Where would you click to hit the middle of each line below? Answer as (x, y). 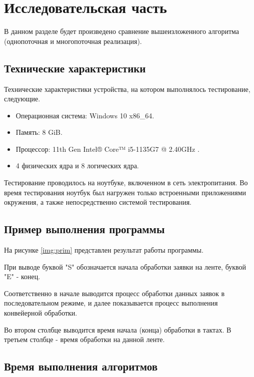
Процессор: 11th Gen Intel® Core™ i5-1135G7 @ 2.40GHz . (107, 149)
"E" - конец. (22, 276)
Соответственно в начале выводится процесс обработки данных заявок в (114, 293)
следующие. (22, 99)
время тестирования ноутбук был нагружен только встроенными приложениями (125, 192)
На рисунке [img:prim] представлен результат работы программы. (104, 250)
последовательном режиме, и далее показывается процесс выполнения (111, 303)
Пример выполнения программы (84, 229)
